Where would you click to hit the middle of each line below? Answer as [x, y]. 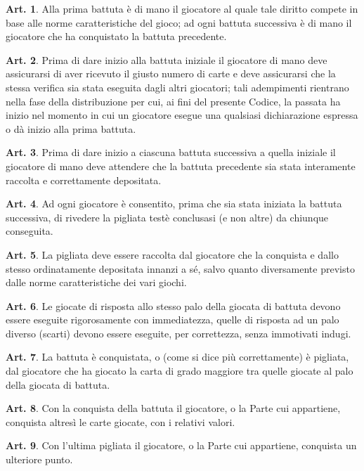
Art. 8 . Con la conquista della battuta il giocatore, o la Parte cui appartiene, [173, 408]
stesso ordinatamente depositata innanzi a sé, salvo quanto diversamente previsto [180, 268]
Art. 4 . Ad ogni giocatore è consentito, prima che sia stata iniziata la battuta [174, 204]
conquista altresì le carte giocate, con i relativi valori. [121, 421]
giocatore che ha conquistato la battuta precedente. [116, 36]
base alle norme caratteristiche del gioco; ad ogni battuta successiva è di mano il [179, 22]
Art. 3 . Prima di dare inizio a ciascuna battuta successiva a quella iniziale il [171, 152]
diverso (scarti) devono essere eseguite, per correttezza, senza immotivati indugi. [178, 333]
